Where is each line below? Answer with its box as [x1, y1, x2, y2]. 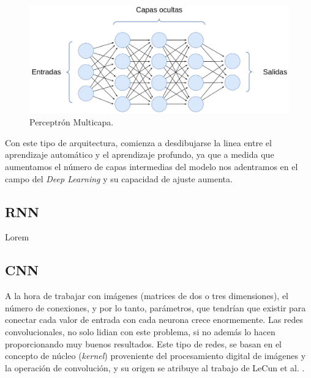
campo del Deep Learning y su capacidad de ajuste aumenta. [5, 172, 233, 185]
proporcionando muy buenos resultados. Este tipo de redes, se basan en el [5, 337, 282, 350]
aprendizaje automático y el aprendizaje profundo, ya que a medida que [5, 148, 274, 161]
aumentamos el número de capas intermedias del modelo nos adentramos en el [5, 160, 298, 172]
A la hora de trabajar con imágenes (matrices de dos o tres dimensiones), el [5, 289, 288, 302]
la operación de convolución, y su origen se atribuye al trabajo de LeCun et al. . [5, 361, 305, 374]
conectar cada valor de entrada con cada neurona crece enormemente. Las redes [5, 313, 304, 326]
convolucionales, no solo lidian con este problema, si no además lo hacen [5, 325, 275, 338]
